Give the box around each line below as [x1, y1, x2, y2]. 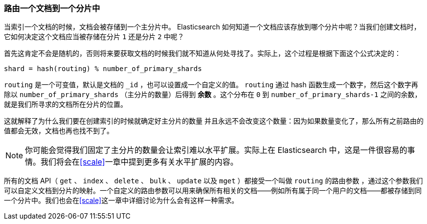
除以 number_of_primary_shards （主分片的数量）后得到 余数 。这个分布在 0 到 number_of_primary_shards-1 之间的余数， [4, 90, 422, 99]
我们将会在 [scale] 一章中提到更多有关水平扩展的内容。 [41, 157, 238, 167]
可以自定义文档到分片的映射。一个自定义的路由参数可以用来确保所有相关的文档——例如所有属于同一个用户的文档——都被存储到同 [4, 186, 422, 195]
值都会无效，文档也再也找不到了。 [4, 126, 113, 135]
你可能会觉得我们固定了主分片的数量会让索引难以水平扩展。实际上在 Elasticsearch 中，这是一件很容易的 [25, 145, 407, 155]
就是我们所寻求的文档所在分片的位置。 [4, 100, 127, 109]
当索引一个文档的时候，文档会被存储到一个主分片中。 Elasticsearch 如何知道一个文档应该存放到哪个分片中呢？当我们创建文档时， [4, 23, 421, 31]
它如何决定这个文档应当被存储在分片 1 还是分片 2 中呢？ [4, 32, 184, 41]
